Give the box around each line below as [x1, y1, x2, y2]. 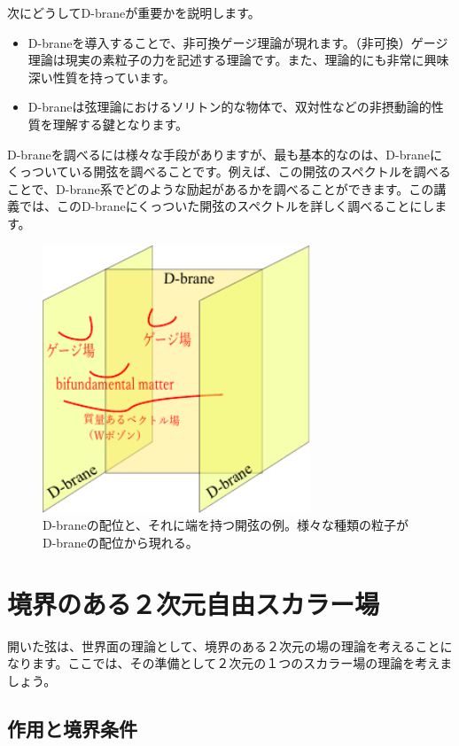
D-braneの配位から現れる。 [43, 533, 198, 552]
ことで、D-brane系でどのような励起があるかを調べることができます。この [7, 179, 434, 198]
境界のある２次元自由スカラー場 [7, 585, 380, 621]
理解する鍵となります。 [52, 114, 188, 133]
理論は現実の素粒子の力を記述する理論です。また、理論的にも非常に [27, 51, 424, 69]
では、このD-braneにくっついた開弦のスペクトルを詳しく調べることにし [19, 197, 435, 215]
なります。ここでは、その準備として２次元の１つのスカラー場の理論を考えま [7, 654, 453, 672]
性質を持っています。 [52, 67, 175, 86]
